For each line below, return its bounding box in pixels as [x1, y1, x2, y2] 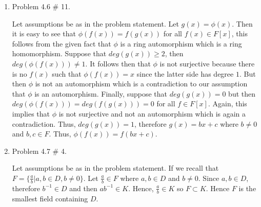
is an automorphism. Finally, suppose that [34, 88, 167, 99]
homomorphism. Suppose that [12, 48, 107, 59]
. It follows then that [85, 58, 151, 68]
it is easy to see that [12, 28, 76, 39]
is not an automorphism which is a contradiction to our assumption [35, 78, 248, 89]
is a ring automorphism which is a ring [120, 38, 242, 49]
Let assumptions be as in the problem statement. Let [12, 18, 179, 29]
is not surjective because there [159, 58, 255, 68]
